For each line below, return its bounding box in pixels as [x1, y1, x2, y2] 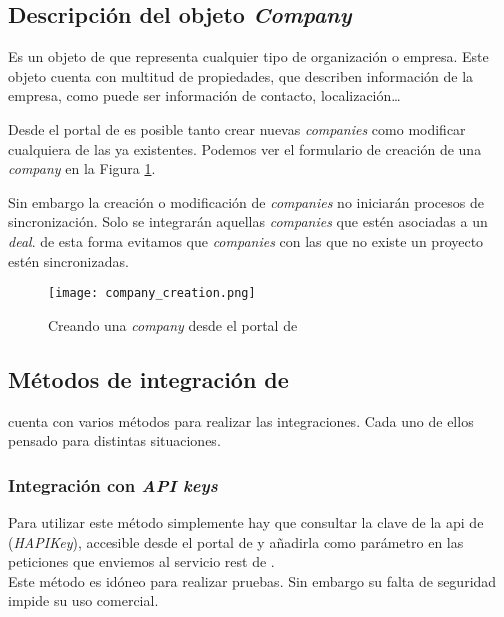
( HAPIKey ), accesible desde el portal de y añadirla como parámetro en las [8, 531, 464, 552]
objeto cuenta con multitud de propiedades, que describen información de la [8, 65, 474, 86]
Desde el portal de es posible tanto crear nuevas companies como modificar [8, 118, 466, 139]
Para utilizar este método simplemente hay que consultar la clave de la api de [8, 512, 484, 532]
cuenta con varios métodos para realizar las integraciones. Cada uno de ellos [8, 410, 474, 431]
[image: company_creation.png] [48, 286, 256, 301]
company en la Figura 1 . [8, 158, 156, 179]
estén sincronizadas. [8, 250, 129, 271]
